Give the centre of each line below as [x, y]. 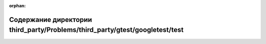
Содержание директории [50, 20]
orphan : [17, 6]
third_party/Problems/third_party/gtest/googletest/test [96, 30]
